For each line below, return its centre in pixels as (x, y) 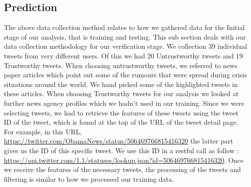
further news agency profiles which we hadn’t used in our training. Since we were (124, 103)
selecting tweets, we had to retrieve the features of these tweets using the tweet (121, 112)
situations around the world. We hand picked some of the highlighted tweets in (121, 84)
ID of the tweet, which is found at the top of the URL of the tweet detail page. (121, 122)
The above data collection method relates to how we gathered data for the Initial (124, 27)
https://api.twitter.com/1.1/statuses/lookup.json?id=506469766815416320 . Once (124, 160)
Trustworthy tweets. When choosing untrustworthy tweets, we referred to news (121, 65)
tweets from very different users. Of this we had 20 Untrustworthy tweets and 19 (123, 55)
